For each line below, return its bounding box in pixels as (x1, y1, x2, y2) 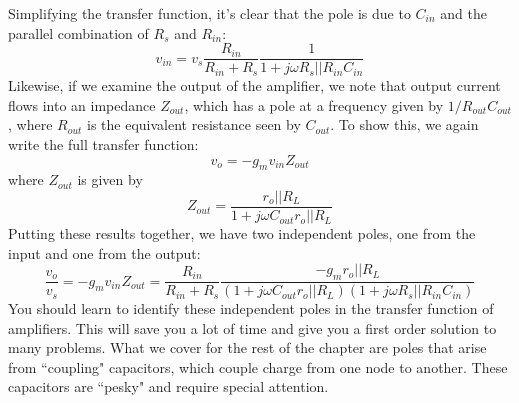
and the (440, 3, 487, 23)
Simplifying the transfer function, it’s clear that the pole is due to (8, 3, 411, 23)
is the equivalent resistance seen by (87, 114, 301, 135)
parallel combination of (8, 22, 149, 43)
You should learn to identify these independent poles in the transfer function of (8, 298, 494, 319)
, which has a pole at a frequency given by (184, 94, 444, 115)
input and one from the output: (8, 242, 201, 263)
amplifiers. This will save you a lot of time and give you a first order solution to (8, 317, 497, 338)
